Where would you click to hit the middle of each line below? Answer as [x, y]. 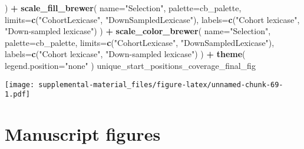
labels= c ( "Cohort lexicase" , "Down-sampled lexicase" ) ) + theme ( [125, 54]
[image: [20, 85]
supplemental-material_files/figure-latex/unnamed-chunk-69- [161, 85]
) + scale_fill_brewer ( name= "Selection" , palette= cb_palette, [123, 8]
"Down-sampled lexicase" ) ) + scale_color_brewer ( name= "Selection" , [138, 31]
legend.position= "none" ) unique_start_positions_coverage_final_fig [130, 65]
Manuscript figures [83, 134]
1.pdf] [17, 95]
